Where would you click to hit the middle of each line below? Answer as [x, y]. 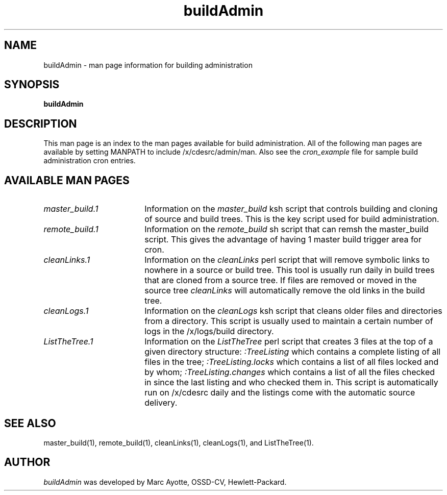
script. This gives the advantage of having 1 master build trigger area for [283, 240]
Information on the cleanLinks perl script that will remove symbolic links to [287, 260]
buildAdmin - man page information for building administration [148, 65]
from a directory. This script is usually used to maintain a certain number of [289, 321]
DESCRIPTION [41, 123]
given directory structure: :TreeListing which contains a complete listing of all [293, 352]
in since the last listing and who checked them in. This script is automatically [291, 382]
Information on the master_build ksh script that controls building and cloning [291, 209]
